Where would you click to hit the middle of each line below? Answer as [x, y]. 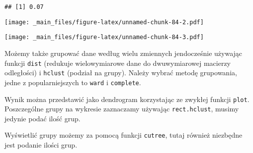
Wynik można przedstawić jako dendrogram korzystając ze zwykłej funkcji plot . [127, 99]
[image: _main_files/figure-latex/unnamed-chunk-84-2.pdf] [104, 22]
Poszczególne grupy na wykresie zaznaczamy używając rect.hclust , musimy [122, 109]
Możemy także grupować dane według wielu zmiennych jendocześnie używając [124, 53]
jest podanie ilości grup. [41, 145]
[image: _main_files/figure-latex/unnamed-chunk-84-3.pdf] [104, 37]
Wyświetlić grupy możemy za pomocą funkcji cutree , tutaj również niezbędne [124, 135]
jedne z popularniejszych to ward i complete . [73, 82]
